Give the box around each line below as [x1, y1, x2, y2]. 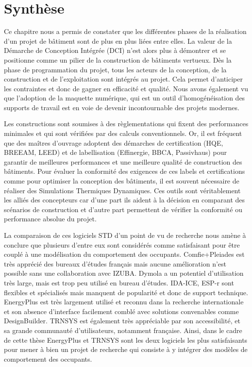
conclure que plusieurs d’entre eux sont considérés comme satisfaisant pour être [4, 239, 240, 250]
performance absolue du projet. [4, 214, 97, 224]
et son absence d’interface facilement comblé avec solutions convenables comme [4, 306, 239, 316]
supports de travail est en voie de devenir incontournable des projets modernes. [4, 102, 239, 112]
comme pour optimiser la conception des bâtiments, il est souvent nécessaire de [4, 176, 239, 186]
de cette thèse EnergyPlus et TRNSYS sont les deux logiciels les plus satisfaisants [4, 334, 248, 345]
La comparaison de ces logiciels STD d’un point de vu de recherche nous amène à [4, 230, 246, 240]
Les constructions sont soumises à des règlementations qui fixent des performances [4, 118, 249, 129]
